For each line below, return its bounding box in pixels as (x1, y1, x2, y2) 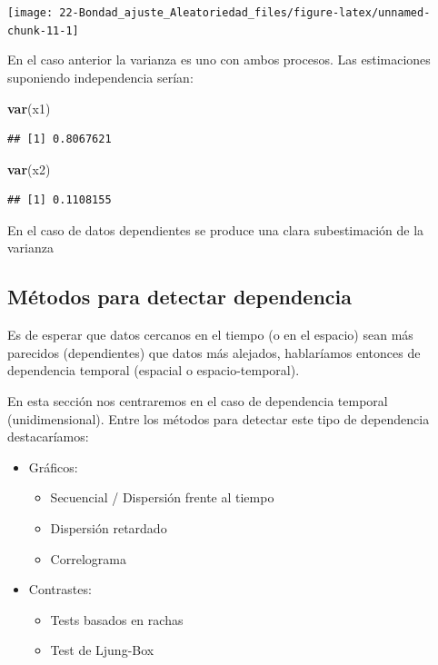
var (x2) (7, 159, 51, 178)
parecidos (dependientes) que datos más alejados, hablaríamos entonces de (7, 342, 421, 362)
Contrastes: (28, 580, 92, 599)
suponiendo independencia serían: (7, 67, 194, 86)
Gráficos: (28, 457, 78, 476)
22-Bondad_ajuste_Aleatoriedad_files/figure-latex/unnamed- (59, 6, 431, 19)
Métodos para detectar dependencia (7, 283, 353, 311)
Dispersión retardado (50, 519, 167, 538)
